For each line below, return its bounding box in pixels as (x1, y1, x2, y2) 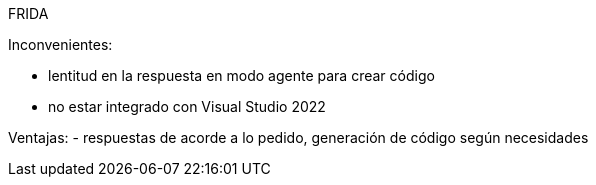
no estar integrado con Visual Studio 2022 (48, 98, 326, 115)
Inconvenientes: (8, 36, 113, 53)
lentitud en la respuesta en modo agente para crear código (48, 67, 435, 84)
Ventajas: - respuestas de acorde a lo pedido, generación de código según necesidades (8, 129, 589, 146)
